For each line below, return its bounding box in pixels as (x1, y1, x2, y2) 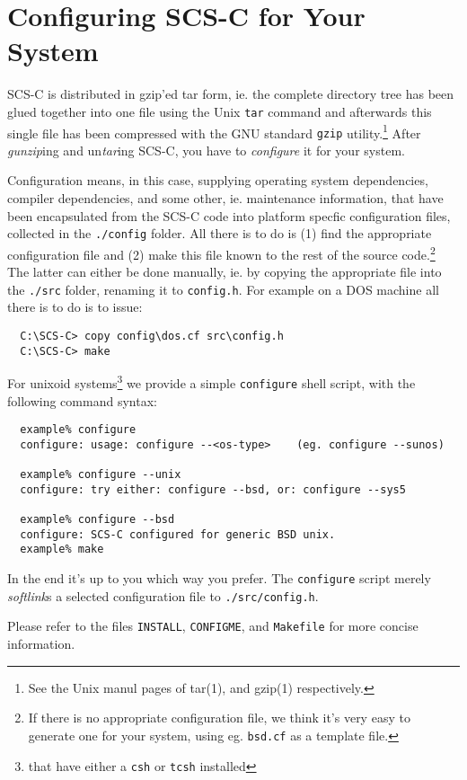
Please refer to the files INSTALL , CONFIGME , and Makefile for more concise (7, 616, 419, 635)
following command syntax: (7, 391, 157, 410)
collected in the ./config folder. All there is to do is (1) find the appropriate (7, 224, 432, 243)
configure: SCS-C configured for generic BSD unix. (20, 527, 336, 541)
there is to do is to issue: (7, 297, 143, 316)
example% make (20, 543, 104, 556)
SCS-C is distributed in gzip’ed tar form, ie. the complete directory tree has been (7, 84, 454, 103)
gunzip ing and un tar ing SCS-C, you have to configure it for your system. (7, 140, 405, 159)
